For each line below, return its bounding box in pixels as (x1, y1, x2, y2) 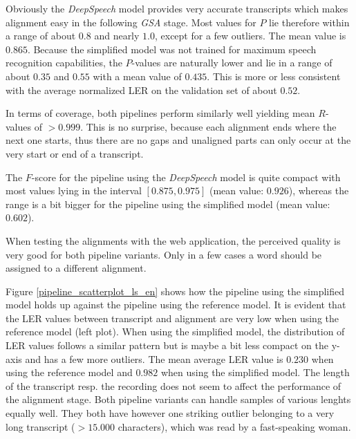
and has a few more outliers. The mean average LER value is (25, 351, 283, 366)
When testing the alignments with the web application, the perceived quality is (6, 233, 341, 247)
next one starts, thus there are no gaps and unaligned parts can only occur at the (6, 133, 351, 147)
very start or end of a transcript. (6, 146, 144, 160)
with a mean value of (93, 68, 182, 83)
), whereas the (288, 183, 349, 198)
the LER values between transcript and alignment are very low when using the (6, 310, 339, 325)
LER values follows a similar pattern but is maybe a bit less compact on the (6, 338, 328, 353)
